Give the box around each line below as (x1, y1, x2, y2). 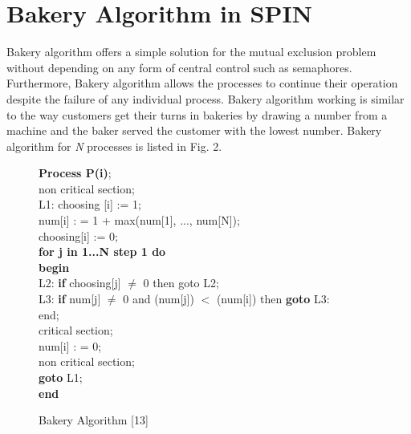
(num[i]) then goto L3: (216, 290, 330, 307)
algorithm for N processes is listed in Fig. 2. (6, 137, 222, 154)
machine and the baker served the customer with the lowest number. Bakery (6, 122, 382, 139)
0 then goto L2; (143, 274, 219, 291)
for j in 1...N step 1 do (39, 243, 166, 260)
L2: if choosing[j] (39, 274, 121, 291)
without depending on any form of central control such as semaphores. (6, 59, 352, 75)
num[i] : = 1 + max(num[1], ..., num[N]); (39, 212, 240, 229)
